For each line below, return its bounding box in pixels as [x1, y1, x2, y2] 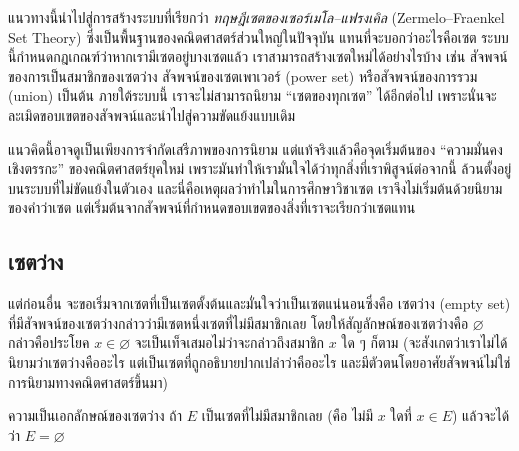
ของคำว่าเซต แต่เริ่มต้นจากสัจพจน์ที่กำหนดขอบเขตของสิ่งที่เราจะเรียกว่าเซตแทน [8, 197, 416, 218]
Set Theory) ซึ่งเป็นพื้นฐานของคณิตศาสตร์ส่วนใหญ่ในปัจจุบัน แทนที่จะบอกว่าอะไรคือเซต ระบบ [8, 26, 509, 47]
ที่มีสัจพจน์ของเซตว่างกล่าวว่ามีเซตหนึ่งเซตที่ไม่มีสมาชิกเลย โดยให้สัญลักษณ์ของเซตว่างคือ [8, 312, 469, 333]
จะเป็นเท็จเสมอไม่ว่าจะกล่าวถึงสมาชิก [134, 332, 325, 353]
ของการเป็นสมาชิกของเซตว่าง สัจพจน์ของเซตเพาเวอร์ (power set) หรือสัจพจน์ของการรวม [8, 65, 478, 86]
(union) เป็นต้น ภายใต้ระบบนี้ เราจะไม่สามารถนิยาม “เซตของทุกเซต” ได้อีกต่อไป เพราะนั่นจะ [8, 85, 497, 106]
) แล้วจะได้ [451, 405, 510, 426]
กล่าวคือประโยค [8, 332, 90, 353]
